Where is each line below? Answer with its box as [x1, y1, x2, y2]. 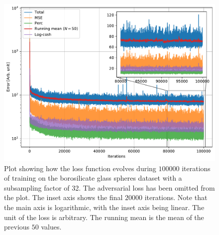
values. [41, 222, 62, 232]
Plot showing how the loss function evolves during [4, 163, 156, 173]
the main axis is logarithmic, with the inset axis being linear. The [4, 202, 205, 213]
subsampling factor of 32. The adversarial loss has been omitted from [4, 182, 215, 193]
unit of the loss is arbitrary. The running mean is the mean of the [4, 212, 204, 222]
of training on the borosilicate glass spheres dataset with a [4, 173, 182, 183]
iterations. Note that [144, 192, 208, 203]
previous [4, 222, 30, 232]
